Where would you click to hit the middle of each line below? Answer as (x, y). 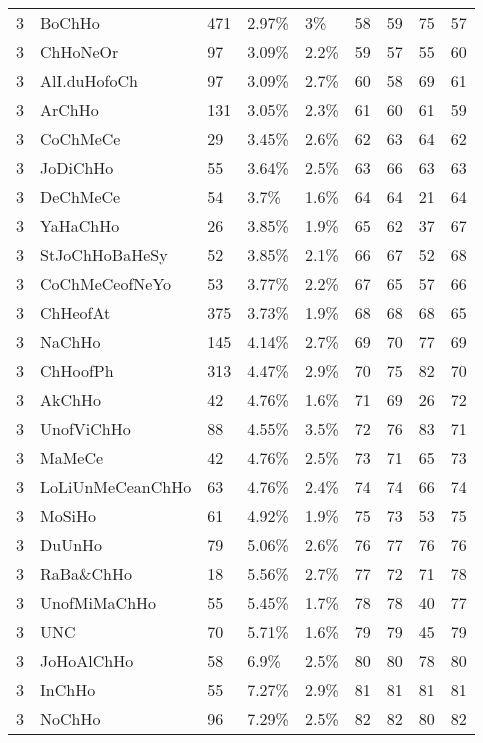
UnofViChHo (85, 428)
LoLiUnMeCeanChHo (116, 486)
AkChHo (70, 399)
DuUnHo (71, 544)
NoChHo (70, 718)
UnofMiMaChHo (98, 602)
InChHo (68, 689)
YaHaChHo (80, 225)
